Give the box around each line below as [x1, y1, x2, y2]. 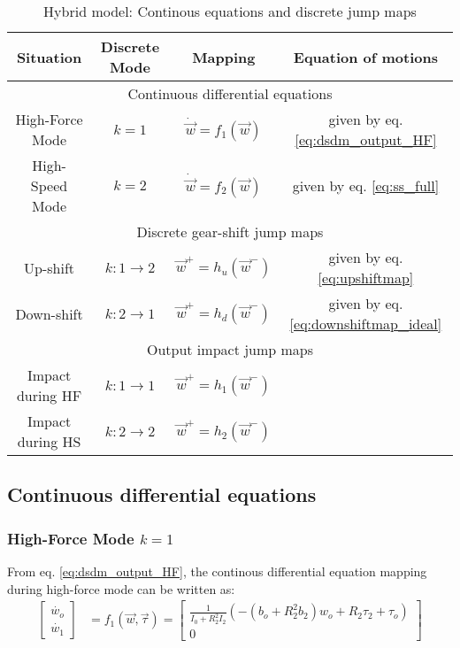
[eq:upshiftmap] [318, 267, 414, 288]
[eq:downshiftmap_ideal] [289, 313, 442, 334]
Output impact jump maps [146, 339, 314, 359]
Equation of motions [293, 46, 439, 67]
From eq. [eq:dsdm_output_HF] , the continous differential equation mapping [7, 562, 427, 580]
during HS [17, 431, 81, 451]
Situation [16, 46, 82, 67]
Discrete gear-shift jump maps [136, 221, 324, 242]
